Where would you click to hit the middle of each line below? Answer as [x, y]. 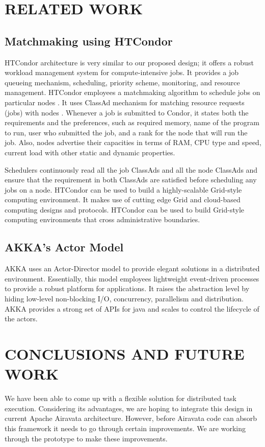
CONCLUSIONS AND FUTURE [125, 354]
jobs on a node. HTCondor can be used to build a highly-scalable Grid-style [123, 189]
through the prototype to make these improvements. [86, 438]
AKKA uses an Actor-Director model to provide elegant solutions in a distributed [132, 268]
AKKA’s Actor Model [64, 247]
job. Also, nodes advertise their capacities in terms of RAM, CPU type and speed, [133, 142]
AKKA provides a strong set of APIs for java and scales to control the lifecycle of [132, 308]
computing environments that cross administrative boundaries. [102, 219]
